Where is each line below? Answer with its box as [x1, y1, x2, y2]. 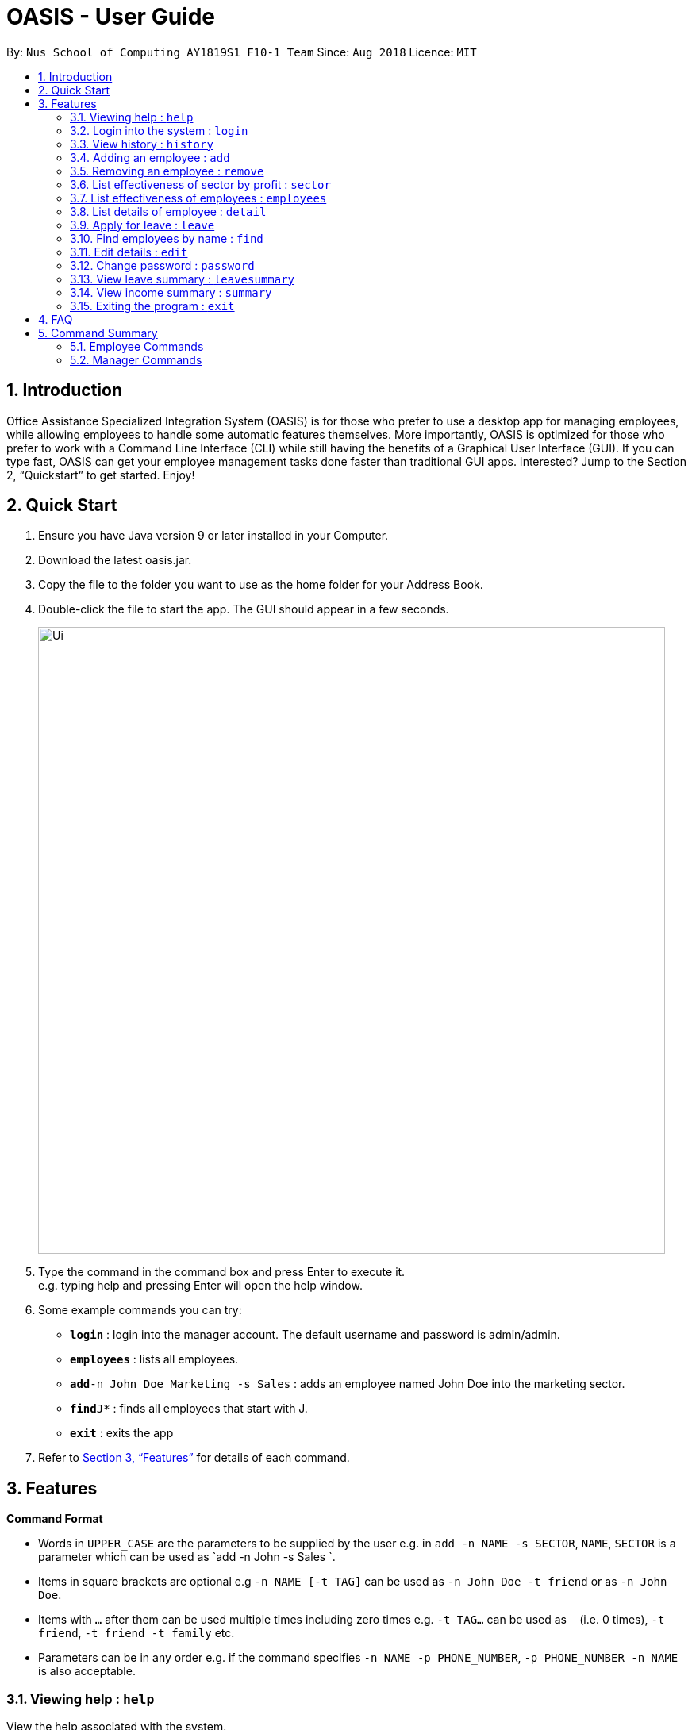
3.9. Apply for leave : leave [70, 217, 215, 232]
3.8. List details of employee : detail [70, 204, 267, 218]
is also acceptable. [38, 1664, 136, 1678]
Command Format [6, 1512, 103, 1526]
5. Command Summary [38, 325, 158, 340]
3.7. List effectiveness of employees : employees [70, 190, 327, 205]
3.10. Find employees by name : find [70, 231, 263, 245]
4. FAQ [38, 312, 73, 326]
